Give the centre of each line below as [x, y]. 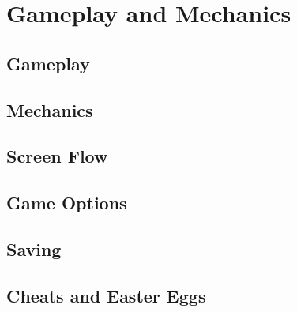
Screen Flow [57, 156]
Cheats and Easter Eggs [106, 295]
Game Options [67, 203]
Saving [34, 248]
